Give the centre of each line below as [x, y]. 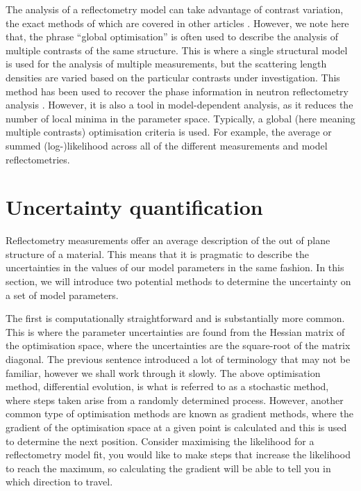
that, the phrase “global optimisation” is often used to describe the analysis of [172, 37]
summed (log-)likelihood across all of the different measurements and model [167, 145]
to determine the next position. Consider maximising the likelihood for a [160, 441]
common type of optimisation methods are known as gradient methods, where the [179, 413]
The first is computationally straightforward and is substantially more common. [175, 318]
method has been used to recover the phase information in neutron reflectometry [177, 91]
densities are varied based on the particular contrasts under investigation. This [173, 77]
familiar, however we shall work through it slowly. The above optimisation [163, 372]
